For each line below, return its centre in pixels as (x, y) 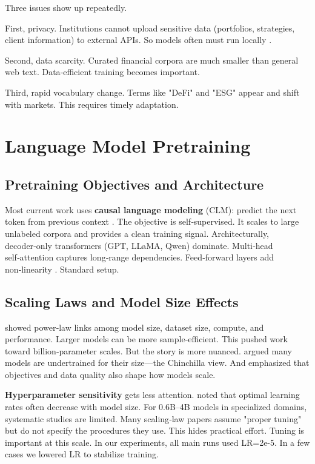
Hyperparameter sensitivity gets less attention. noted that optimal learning (152, 395)
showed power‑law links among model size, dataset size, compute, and (134, 327)
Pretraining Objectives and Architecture (134, 184)
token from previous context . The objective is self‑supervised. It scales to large (152, 221)
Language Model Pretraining (128, 146)
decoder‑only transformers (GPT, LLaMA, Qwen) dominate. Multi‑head (139, 245)
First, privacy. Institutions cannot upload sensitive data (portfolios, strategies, (150, 28)
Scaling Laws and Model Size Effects (122, 301)
